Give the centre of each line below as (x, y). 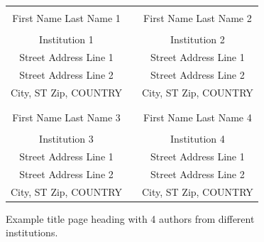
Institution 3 (66, 139)
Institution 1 (66, 39)
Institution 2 (198, 39)
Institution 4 (198, 139)
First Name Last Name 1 (66, 18)
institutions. (32, 232)
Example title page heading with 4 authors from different (130, 218)
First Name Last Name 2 (198, 18)
